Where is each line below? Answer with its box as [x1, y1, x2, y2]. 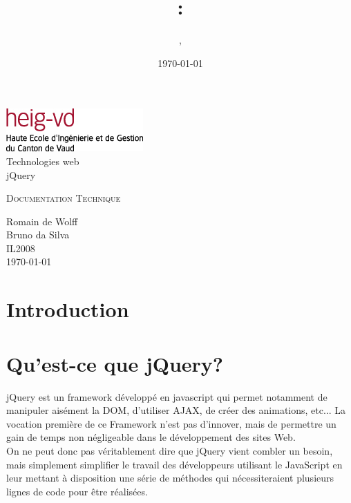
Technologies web [6, 153, 79, 168]
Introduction [6, 295, 129, 323]
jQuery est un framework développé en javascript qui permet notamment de [6, 389, 328, 404]
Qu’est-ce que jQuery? [6, 349, 224, 377]
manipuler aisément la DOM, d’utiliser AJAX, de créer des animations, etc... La [6, 403, 346, 417]
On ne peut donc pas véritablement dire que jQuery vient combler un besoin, [6, 443, 333, 457]
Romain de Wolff [6, 213, 78, 228]
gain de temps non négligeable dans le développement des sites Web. [6, 430, 296, 444]
